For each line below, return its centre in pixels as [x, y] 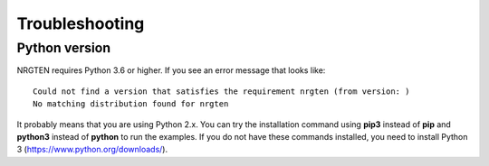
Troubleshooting [81, 23]
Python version [64, 48]
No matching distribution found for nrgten [131, 104]
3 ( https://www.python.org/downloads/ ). [92, 150]
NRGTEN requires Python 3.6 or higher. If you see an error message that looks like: [171, 70]
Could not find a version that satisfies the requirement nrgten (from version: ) [221, 91]
